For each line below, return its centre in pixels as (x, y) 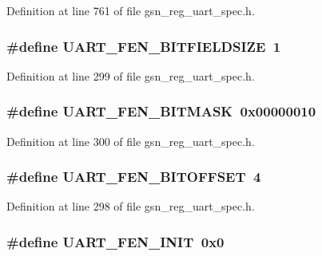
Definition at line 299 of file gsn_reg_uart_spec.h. (131, 75)
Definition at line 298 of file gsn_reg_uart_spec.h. (131, 206)
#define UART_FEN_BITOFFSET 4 (134, 177)
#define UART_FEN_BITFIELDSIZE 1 (144, 46)
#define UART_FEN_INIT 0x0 (115, 241)
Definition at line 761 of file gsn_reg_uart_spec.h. (131, 10)
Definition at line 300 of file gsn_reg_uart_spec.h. (131, 141)
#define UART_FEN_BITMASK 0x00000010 (161, 111)
